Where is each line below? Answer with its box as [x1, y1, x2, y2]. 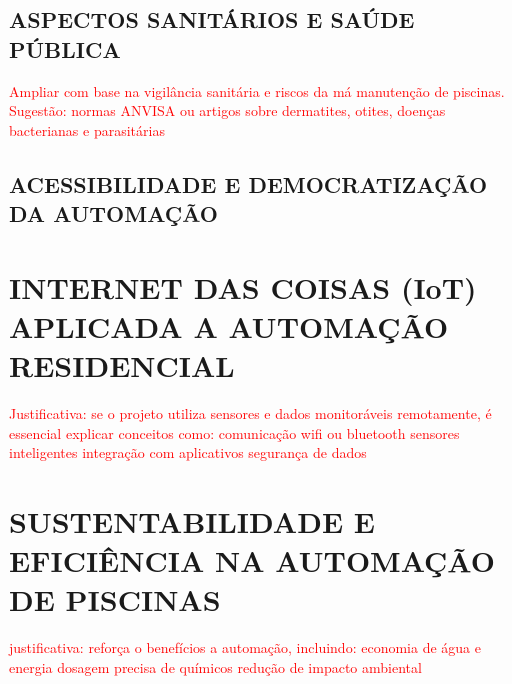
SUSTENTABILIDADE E [9, 501, 375, 542]
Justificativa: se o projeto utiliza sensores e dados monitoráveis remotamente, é [9, 403, 492, 424]
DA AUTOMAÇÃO [9, 198, 218, 229]
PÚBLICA [9, 33, 121, 64]
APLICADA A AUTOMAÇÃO [9, 305, 449, 346]
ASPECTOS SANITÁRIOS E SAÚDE [9, 4, 415, 35]
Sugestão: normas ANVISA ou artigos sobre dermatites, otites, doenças [9, 100, 446, 121]
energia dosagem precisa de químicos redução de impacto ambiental [9, 656, 422, 677]
